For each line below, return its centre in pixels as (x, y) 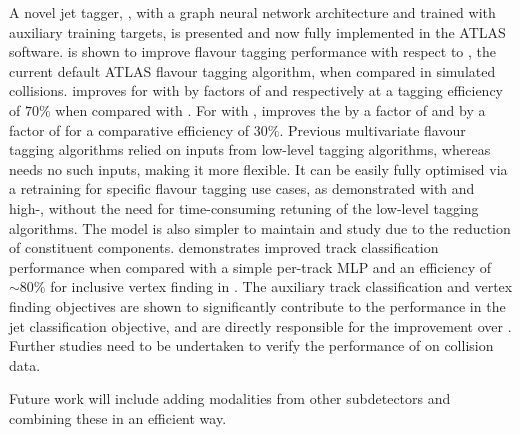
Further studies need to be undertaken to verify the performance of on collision (251, 345)
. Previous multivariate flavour (372, 129)
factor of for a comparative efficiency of (129, 129)
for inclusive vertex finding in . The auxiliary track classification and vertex (281, 286)
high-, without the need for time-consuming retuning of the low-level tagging (244, 207)
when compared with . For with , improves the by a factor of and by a (270, 109)
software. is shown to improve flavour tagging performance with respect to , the (253, 51)
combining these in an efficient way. (118, 417)
